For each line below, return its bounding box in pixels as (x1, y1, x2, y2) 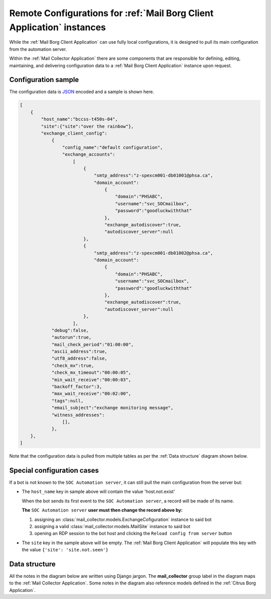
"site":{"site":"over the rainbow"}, (41, 123, 134, 129)
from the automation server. (9, 46, 67, 52)
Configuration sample (9, 75, 79, 84)
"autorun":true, (51, 334, 92, 340)
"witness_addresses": (51, 412, 105, 417)
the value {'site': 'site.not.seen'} (22, 547, 109, 553)
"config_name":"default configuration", (62, 144, 163, 150)
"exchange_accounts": (62, 151, 115, 157)
